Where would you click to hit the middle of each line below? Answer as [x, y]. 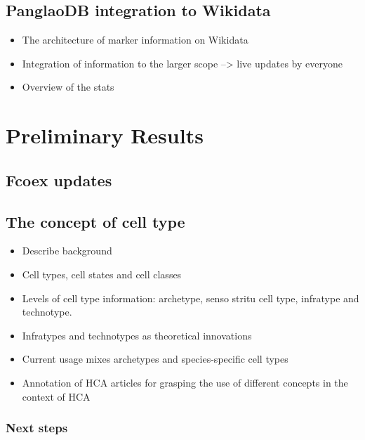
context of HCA [56, 396]
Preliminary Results [105, 135]
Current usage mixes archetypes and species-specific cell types [155, 359]
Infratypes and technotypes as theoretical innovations [137, 335]
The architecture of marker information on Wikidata [135, 40]
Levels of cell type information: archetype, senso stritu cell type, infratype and [191, 298]
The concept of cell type [95, 221]
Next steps [37, 428]
